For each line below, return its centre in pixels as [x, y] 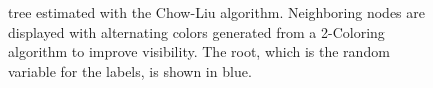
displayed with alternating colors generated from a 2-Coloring [196, 31]
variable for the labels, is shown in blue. [130, 70]
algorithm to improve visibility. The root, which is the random [199, 51]
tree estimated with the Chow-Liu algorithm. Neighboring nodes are [217, 12]
